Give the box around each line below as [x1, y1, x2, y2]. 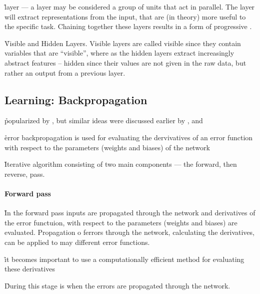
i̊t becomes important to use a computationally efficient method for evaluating [4, 253, 244, 264]
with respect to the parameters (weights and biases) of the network [4, 142, 210, 152]
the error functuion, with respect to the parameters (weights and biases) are [4, 217, 237, 227]
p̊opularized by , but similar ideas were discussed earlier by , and [4, 115, 203, 126]
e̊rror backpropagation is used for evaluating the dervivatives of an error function [4, 132, 253, 142]
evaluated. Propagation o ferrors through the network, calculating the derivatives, [4, 227, 254, 237]
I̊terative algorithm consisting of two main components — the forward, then [4, 159, 237, 169]
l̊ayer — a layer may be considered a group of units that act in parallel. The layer [4, 2, 255, 12]
